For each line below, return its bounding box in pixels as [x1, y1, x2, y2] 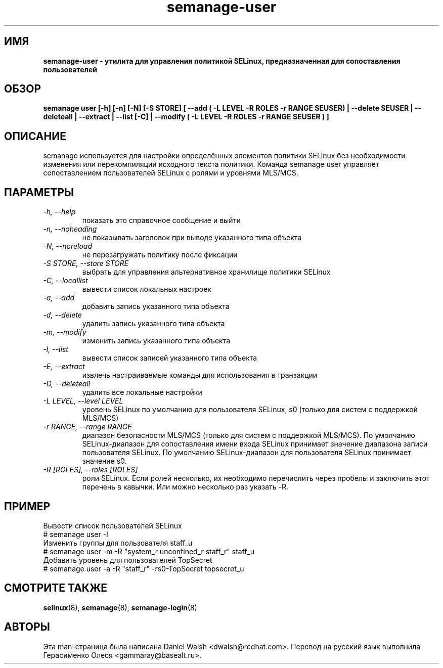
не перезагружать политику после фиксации [82, 250, 238, 259]
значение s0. [82, 457, 127, 466]
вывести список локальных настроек [82, 285, 211, 294]
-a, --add [43, 293, 75, 302]
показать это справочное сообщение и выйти [82, 216, 241, 225]
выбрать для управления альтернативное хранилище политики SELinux [82, 268, 331, 277]
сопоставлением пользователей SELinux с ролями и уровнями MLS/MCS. [43, 168, 298, 177]
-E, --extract [43, 362, 85, 371]
